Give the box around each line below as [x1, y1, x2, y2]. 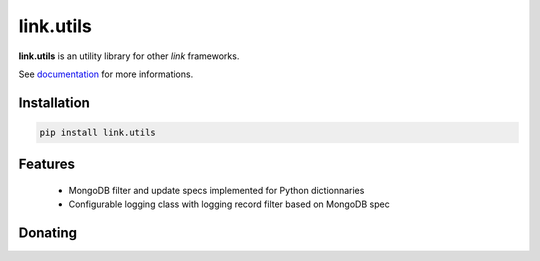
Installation [18, 94, 90, 111]
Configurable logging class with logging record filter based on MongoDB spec [68, 198, 390, 210]
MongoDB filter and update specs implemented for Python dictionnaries [68, 184, 365, 196]
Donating [18, 225, 78, 242]
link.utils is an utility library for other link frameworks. [18, 50, 240, 62]
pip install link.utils [39, 126, 157, 138]
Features [18, 156, 75, 173]
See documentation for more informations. [18, 68, 194, 80]
